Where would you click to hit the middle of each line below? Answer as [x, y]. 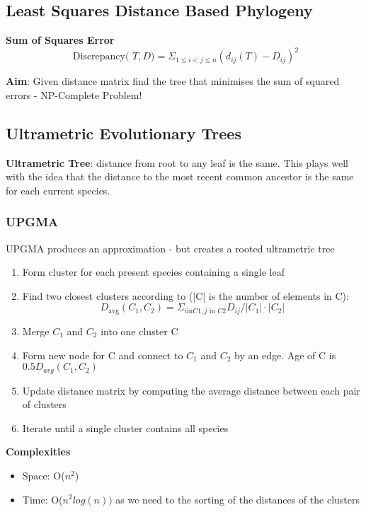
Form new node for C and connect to [103, 355]
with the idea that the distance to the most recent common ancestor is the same [180, 176]
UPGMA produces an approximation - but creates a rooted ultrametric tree [170, 248]
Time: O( [42, 499]
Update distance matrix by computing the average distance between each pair [191, 390]
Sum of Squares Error [60, 40]
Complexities [38, 452]
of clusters [44, 404]
